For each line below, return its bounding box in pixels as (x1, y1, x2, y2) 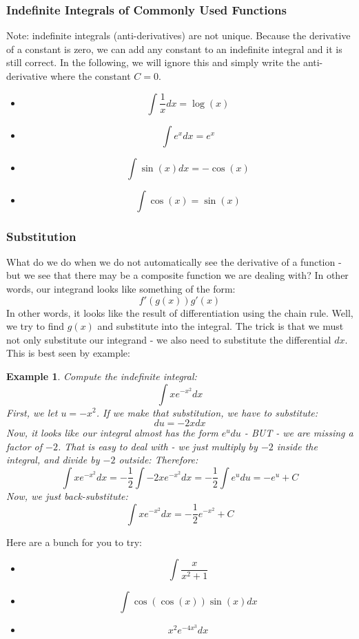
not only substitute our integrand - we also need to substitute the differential (6, 332, 331, 346)
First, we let (6, 405, 58, 419)
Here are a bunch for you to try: (6, 534, 142, 549)
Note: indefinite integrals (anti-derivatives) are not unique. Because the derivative (6, 28, 351, 43)
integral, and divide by (6, 452, 100, 467)
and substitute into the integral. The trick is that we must (97, 319, 344, 333)
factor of (6, 439, 43, 453)
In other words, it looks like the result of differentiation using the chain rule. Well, (6, 305, 353, 319)
